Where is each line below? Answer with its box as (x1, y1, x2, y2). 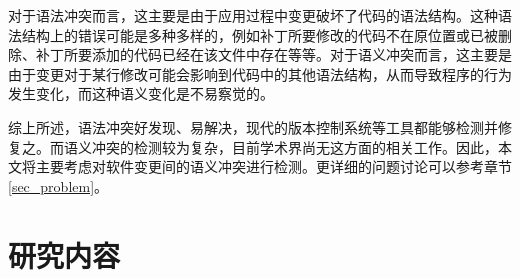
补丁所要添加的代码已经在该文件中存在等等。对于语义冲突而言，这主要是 (35, 44, 512, 65)
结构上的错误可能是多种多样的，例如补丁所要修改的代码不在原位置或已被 (21, 24, 498, 45)
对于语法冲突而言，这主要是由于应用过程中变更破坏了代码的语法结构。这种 (8, 5, 498, 25)
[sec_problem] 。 (8, 175, 109, 196)
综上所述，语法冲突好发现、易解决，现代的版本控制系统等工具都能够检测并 (8, 116, 498, 137)
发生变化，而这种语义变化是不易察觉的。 (8, 83, 274, 104)
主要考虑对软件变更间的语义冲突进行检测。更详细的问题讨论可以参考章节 (35, 156, 512, 177)
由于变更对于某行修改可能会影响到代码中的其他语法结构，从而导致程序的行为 (8, 63, 512, 84)
